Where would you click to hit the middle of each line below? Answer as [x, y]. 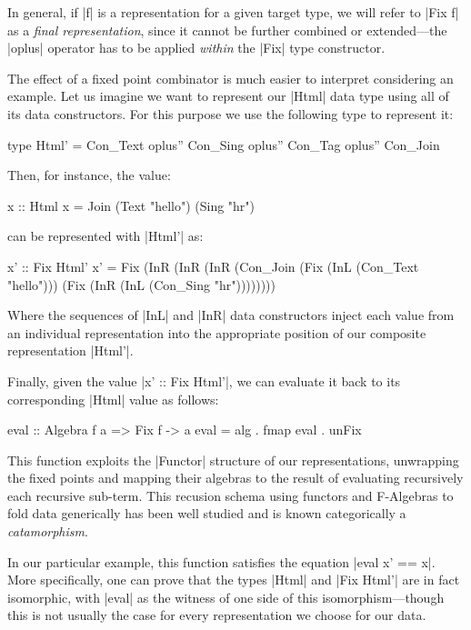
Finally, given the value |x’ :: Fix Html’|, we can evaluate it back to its [204, 380]
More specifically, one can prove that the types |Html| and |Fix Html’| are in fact [234, 580]
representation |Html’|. [70, 350]
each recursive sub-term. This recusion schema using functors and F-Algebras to [230, 495]
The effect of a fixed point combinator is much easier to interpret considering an [230, 78]
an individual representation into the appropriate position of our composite [217, 332]
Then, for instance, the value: [89, 175]
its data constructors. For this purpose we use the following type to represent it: [230, 113]
